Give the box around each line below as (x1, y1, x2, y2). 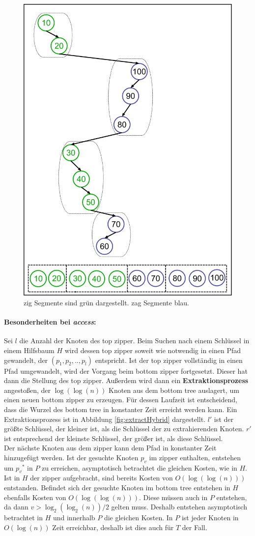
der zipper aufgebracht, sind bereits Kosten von (30, 473, 173, 483)
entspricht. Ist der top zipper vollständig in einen (95, 355, 243, 365)
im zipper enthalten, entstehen (149, 452, 241, 462)
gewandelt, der (4, 355, 48, 365)
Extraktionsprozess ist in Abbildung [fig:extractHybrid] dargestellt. (4, 414, 205, 424)
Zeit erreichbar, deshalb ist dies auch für (52, 522, 174, 532)
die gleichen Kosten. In (104, 512, 173, 523)
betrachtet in (4, 512, 43, 523)
